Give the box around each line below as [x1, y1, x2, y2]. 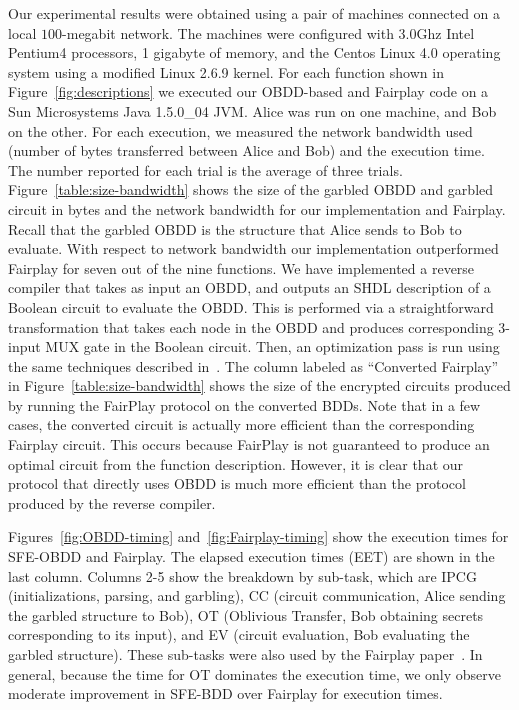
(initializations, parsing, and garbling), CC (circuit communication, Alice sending [8, 585, 506, 606]
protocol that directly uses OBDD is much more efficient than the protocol [8, 473, 466, 494]
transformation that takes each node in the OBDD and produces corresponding [8, 316, 494, 337]
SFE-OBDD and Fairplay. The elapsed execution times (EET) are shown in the [8, 546, 495, 567]
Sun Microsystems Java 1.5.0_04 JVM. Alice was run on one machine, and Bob [8, 100, 497, 121]
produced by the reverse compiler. [8, 492, 216, 513]
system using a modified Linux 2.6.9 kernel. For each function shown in [8, 61, 444, 82]
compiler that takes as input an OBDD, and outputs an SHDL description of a [8, 277, 491, 298]
